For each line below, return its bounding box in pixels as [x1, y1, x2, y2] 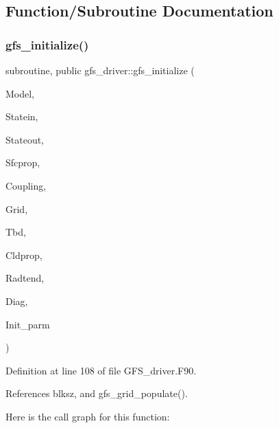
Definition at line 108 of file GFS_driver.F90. [5, 363, 197, 377]
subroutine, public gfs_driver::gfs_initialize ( [5, 63, 195, 77]
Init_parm [5, 317, 50, 331]
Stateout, [5, 132, 45, 146]
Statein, [5, 109, 38, 124]
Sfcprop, [5, 155, 40, 170]
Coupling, [5, 178, 47, 192]
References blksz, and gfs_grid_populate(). [5, 386, 188, 401]
